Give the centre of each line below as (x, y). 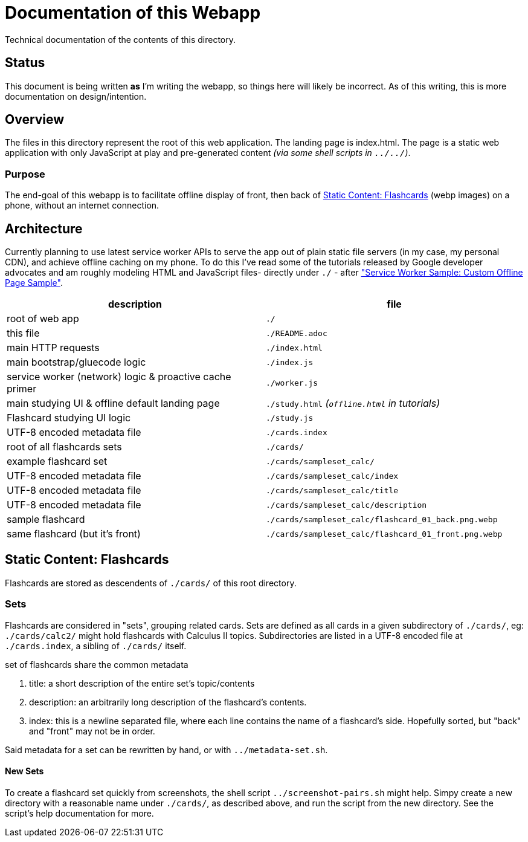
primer (22, 389)
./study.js (290, 418)
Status (25, 63)
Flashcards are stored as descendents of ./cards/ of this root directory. (151, 583)
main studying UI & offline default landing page (113, 403)
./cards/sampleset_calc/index (332, 476)
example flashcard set (57, 461)
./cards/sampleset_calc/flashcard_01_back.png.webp (382, 519)
